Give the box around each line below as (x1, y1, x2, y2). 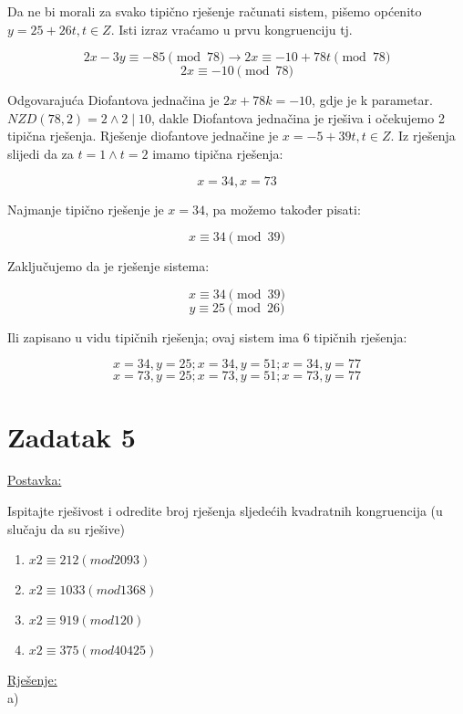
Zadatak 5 (7, 417, 136, 455)
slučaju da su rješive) (7, 519, 125, 538)
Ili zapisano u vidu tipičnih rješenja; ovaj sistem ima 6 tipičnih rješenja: (7, 327, 407, 346)
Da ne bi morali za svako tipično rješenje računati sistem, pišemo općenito (7, 2, 422, 20)
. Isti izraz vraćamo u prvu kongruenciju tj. (110, 19, 353, 38)
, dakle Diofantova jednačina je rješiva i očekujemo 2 (150, 108, 445, 127)
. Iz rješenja (390, 126, 456, 145)
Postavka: (7, 470, 62, 489)
